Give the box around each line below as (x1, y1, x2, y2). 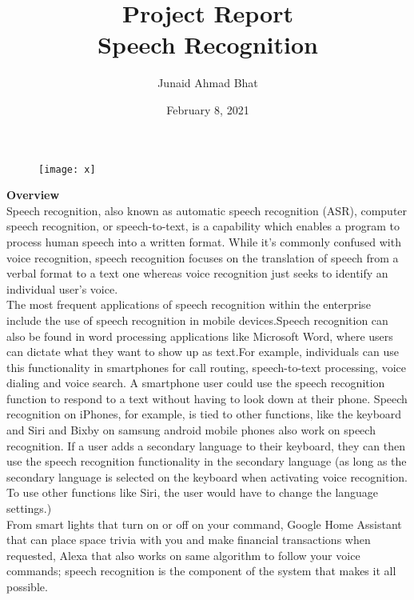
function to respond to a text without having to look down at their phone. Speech (6, 390, 408, 406)
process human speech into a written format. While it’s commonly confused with (6, 233, 401, 250)
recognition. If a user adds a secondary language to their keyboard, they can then (6, 437, 405, 454)
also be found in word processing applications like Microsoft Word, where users (6, 327, 393, 344)
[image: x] (38, 163, 96, 175)
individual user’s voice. (6, 280, 118, 297)
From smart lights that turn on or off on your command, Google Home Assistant (6, 515, 402, 532)
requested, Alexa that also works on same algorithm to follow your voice (6, 546, 360, 563)
